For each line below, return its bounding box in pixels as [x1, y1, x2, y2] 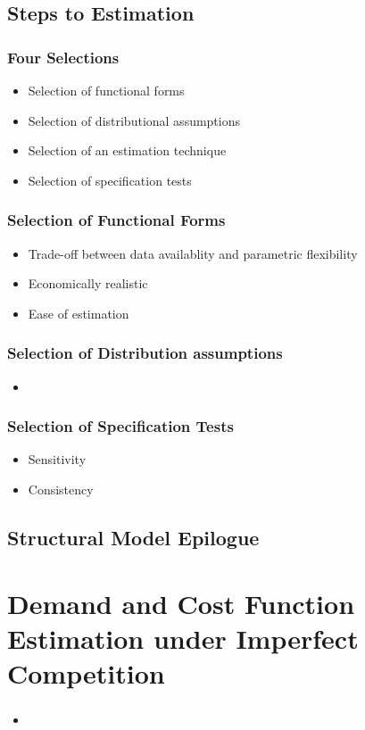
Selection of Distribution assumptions [7, 342, 283, 364]
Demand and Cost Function [7, 585, 355, 621]
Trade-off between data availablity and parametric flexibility [28, 244, 358, 262]
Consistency [28, 480, 94, 498]
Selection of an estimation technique [28, 141, 227, 160]
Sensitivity [28, 450, 87, 469]
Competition [7, 654, 165, 691]
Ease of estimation [28, 303, 129, 322]
